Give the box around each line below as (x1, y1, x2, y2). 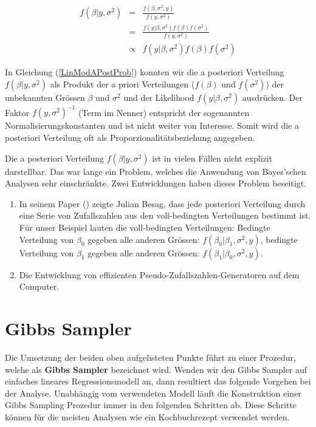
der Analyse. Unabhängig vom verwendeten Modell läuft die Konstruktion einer (5, 386, 301, 399)
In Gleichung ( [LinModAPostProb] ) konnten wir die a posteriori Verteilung (5, 66, 284, 78)
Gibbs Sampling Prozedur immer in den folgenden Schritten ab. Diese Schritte (5, 398, 297, 411)
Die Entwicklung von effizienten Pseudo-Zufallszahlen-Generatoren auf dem (19, 268, 300, 281)
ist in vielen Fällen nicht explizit (152, 151, 273, 164)
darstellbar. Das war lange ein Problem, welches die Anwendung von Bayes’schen (5, 165, 306, 177)
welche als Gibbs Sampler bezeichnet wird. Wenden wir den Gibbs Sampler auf (5, 363, 307, 375)
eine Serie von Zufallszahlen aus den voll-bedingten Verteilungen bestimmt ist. (19, 209, 311, 222)
